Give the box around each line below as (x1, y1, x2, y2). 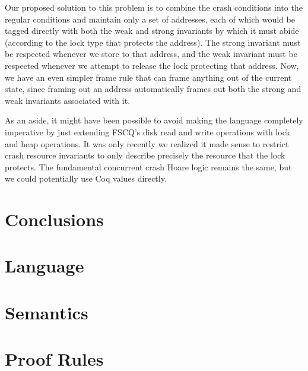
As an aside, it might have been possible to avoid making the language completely (5, 114, 303, 126)
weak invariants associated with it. (5, 94, 131, 106)
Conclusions (5, 207, 104, 232)
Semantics (5, 300, 88, 324)
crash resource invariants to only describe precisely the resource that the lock (5, 149, 285, 161)
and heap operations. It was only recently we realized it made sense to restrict (5, 137, 289, 150)
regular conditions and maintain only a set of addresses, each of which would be (5, 12, 295, 25)
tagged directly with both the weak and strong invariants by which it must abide (5, 24, 299, 37)
